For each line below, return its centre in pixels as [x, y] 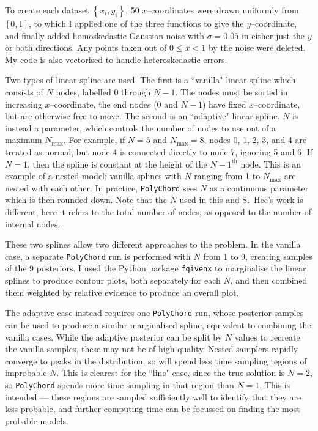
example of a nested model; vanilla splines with [93, 176]
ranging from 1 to [227, 176]
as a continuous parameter [259, 187]
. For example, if [94, 140]
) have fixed [224, 104]
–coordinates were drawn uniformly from [223, 10]
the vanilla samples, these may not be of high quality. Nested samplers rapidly [152, 349]
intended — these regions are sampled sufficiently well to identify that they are [153, 396]
